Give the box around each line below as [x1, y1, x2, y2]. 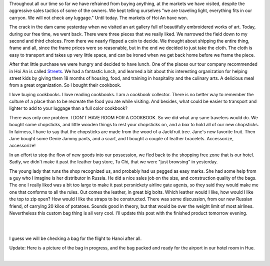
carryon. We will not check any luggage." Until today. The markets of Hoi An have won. [9, 15, 188, 21]
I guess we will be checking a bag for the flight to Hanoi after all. [9, 235, 142, 241]
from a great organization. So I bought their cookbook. [9, 82, 121, 88]
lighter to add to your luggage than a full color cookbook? [9, 105, 127, 111]
